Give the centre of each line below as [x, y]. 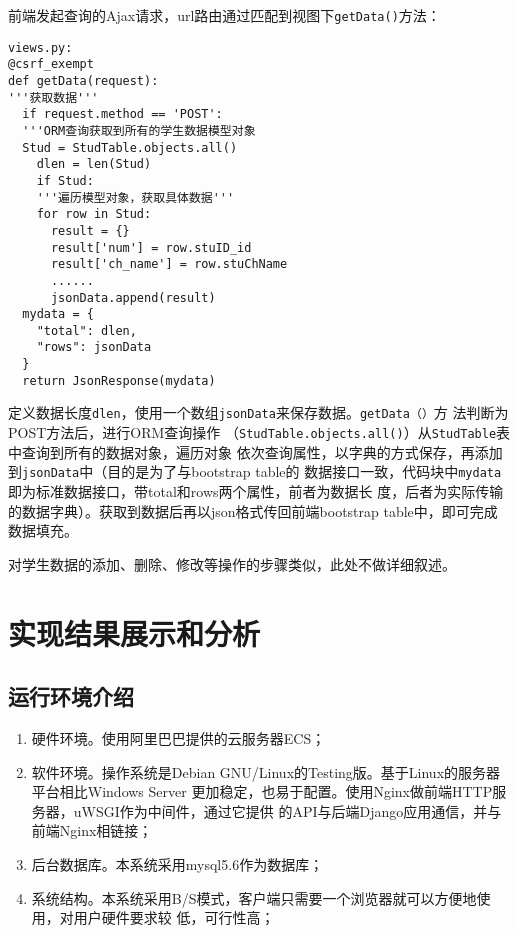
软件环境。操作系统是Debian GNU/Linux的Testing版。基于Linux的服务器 [266, 771]
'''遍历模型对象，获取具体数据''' [135, 197]
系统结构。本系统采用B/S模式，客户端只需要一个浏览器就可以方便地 [254, 897]
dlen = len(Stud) [94, 164]
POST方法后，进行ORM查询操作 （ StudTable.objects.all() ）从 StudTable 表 [259, 432]
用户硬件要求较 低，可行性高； [174, 917]
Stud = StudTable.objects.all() [130, 147]
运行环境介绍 [71, 696]
